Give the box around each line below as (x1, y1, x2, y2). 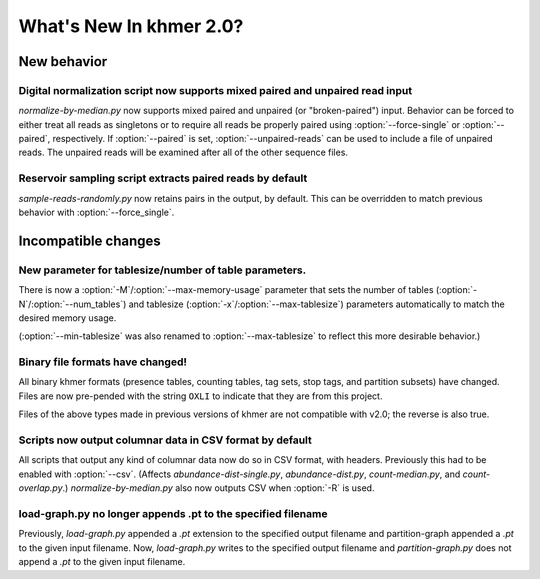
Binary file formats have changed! (18, 355, 187, 369)
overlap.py (18, 482, 64, 494)
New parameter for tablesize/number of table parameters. (18, 263, 307, 277)
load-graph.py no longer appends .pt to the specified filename (18, 506, 328, 520)
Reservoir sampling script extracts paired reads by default (18, 171, 308, 185)
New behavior (18, 53, 108, 70)
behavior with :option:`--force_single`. (18, 206, 175, 219)
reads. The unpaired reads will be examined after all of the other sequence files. (18, 146, 349, 159)
